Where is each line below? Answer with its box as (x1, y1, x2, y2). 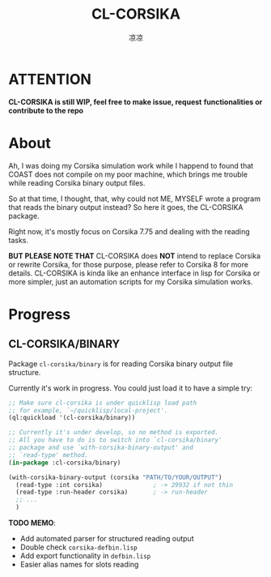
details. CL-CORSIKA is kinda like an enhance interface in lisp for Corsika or (8, 268, 260, 278)
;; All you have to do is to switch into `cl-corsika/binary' (8, 436, 222, 444)
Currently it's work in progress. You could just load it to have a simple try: (8, 383, 253, 393)
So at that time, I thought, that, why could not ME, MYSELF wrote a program (8, 194, 261, 203)
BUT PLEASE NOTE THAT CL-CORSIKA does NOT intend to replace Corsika (8, 250, 261, 260)
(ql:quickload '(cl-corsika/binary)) (8, 414, 136, 422)
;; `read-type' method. (8, 451, 89, 459)
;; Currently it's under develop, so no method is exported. (8, 429, 219, 437)
